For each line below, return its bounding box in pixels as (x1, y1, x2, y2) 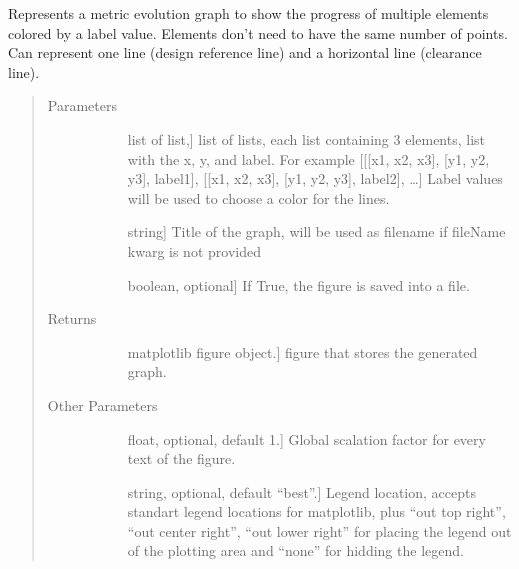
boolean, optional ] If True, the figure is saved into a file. (127, 274, 470, 295)
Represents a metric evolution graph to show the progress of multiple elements (8, 3, 489, 23)
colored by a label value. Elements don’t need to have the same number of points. (8, 22, 508, 43)
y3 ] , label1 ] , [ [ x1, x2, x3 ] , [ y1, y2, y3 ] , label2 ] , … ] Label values (127, 168, 503, 189)
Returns (47, 308, 97, 329)
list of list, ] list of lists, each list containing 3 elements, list (127, 128, 486, 149)
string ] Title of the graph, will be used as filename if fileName (127, 221, 506, 242)
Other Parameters (47, 394, 158, 415)
